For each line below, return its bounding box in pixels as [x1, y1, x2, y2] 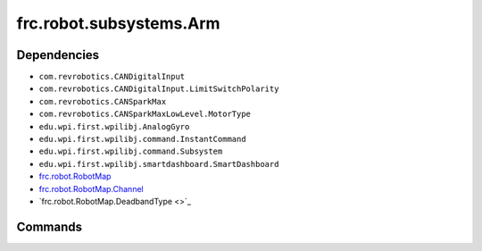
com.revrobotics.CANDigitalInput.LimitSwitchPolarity [38, 84, 279, 94]
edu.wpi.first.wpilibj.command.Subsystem [38, 146, 223, 156]
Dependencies [16, 47, 100, 63]
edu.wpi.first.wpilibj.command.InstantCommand [38, 134, 246, 145]
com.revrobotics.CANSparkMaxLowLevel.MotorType [38, 109, 252, 120]
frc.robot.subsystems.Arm [16, 13, 220, 33]
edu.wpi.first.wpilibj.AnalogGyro [38, 121, 190, 131]
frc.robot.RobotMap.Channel [38, 183, 144, 194]
